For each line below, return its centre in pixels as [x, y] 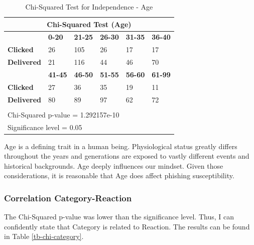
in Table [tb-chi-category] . [44, 236]
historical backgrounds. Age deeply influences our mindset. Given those [114, 165]
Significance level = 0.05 [45, 127]
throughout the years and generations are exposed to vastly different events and [127, 156]
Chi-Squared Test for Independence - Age [89, 7]
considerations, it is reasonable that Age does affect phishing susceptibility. [119, 175]
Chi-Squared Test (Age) [89, 24]
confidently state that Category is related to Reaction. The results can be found [127, 226]
